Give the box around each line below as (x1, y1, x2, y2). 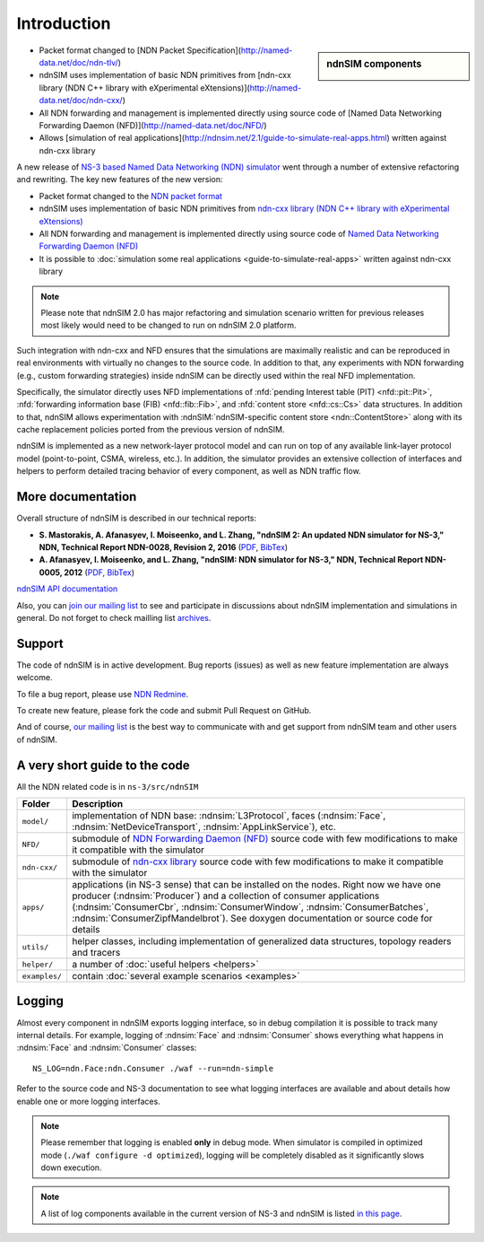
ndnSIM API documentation (16, 583, 118, 594)
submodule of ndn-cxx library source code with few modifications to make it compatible (72, 855, 444, 868)
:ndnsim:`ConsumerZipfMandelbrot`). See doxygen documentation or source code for (72, 912, 434, 924)
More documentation (16, 489, 137, 504)
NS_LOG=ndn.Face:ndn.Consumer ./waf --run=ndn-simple (32, 1063, 273, 1073)
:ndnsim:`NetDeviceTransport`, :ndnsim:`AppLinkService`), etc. (72, 821, 336, 834)
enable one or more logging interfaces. (16, 1096, 160, 1106)
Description (72, 798, 124, 810)
